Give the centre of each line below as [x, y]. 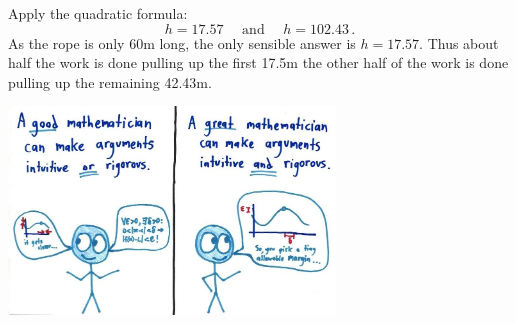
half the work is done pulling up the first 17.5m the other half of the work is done [258, 62]
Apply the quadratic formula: [98, 13]
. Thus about [459, 42]
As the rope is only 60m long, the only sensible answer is [182, 42]
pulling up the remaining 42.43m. [110, 81]
